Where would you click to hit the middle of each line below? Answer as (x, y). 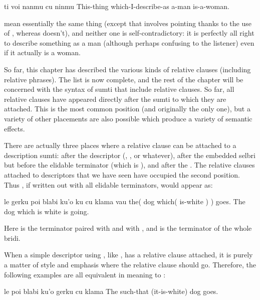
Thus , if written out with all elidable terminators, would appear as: (108, 184)
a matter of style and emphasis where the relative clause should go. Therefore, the (130, 265)
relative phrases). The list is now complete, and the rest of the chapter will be (124, 79)
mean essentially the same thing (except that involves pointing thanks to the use (128, 23)
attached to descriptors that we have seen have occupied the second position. (122, 174)
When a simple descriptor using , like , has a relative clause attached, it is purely (128, 255)
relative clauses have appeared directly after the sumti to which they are (115, 99)
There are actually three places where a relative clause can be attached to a (120, 145)
